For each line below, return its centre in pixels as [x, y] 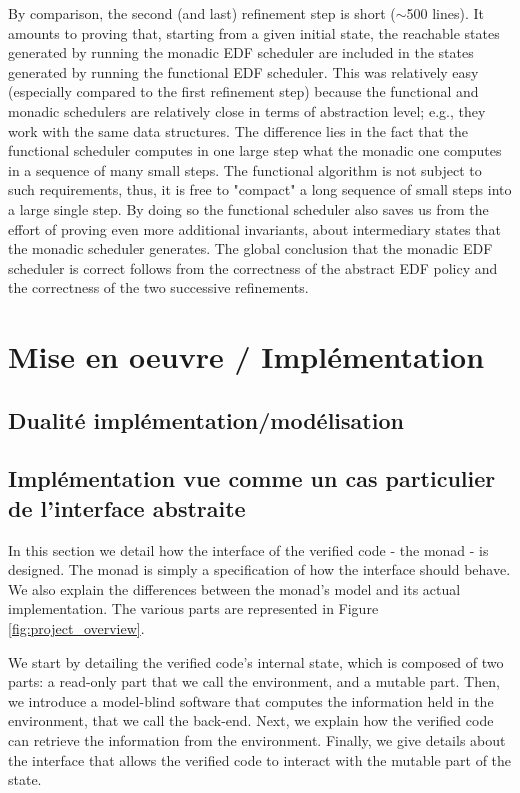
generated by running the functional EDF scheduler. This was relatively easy [243, 71]
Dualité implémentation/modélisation [206, 419]
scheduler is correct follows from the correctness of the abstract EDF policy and [253, 267]
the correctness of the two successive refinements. [158, 287]
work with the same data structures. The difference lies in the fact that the [238, 130]
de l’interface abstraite [127, 507]
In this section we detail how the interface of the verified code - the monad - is [248, 549]
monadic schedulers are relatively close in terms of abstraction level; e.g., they [247, 110]
